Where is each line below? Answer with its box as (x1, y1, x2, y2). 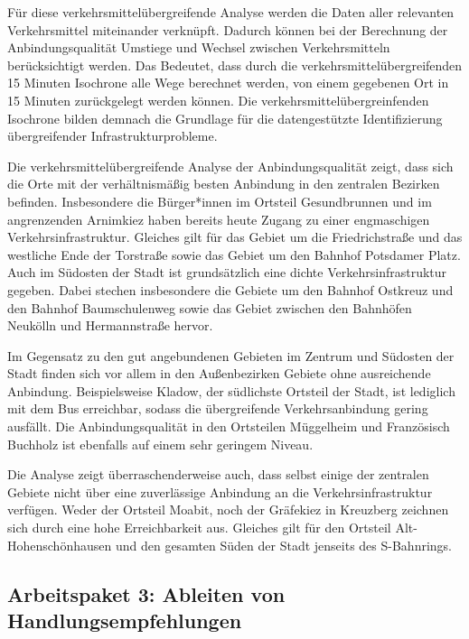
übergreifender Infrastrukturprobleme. (7, 126, 218, 145)
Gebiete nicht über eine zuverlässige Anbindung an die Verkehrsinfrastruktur (7, 482, 433, 501)
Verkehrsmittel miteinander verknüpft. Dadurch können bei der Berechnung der (7, 20, 448, 39)
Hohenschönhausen (7, 535, 112, 554)
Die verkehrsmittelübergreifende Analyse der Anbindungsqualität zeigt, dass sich (7, 156, 454, 175)
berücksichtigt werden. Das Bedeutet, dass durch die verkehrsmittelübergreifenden (7, 55, 463, 74)
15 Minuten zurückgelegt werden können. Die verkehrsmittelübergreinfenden (7, 90, 429, 109)
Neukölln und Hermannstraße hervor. (7, 316, 213, 335)
